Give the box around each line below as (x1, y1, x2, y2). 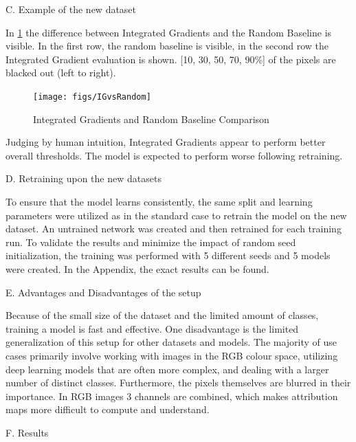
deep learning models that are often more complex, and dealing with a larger (5, 362, 329, 376)
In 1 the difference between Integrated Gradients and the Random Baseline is (5, 25, 332, 39)
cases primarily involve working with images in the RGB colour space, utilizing (5, 348, 338, 362)
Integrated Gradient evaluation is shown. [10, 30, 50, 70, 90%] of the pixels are (5, 52, 336, 66)
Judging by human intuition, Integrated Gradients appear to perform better (5, 135, 326, 149)
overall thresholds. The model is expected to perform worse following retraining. (5, 148, 343, 162)
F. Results (5, 425, 49, 439)
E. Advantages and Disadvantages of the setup (5, 285, 201, 299)
